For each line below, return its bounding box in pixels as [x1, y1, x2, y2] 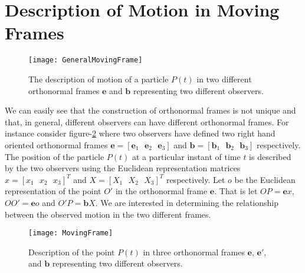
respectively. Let [166, 173, 225, 185]
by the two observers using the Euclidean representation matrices [5, 162, 241, 174]
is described [249, 150, 291, 162]
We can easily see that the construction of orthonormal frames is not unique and [5, 104, 296, 116]
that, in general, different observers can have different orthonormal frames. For [5, 115, 289, 128]
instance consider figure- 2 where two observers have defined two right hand [5, 127, 276, 139]
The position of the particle [5, 150, 104, 162]
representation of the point [5, 185, 101, 197]
